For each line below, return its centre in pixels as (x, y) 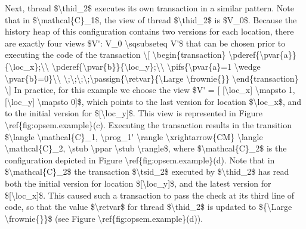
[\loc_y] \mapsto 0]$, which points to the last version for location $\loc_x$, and (153, 101)
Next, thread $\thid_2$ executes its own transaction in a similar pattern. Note (150, 8)
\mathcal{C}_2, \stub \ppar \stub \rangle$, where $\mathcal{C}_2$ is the (146, 148)
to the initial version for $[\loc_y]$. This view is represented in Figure (134, 113)
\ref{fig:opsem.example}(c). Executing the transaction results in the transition (149, 124)
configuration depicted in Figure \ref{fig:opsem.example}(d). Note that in (140, 160)
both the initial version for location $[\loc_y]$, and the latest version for (138, 183)
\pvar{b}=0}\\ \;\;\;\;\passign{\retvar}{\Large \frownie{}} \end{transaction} (152, 78)
